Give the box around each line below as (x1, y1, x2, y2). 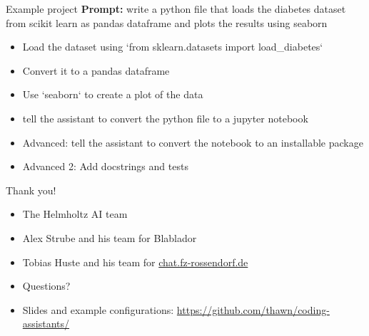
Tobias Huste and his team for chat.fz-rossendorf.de (22, 254, 248, 269)
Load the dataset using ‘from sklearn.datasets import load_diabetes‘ (22, 39, 323, 54)
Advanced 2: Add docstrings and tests (22, 159, 188, 174)
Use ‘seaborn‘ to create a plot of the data (22, 87, 203, 102)
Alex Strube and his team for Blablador (22, 230, 197, 245)
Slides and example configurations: (22, 302, 174, 317)
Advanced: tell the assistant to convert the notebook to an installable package (22, 135, 363, 149)
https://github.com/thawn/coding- (176, 302, 330, 317)
